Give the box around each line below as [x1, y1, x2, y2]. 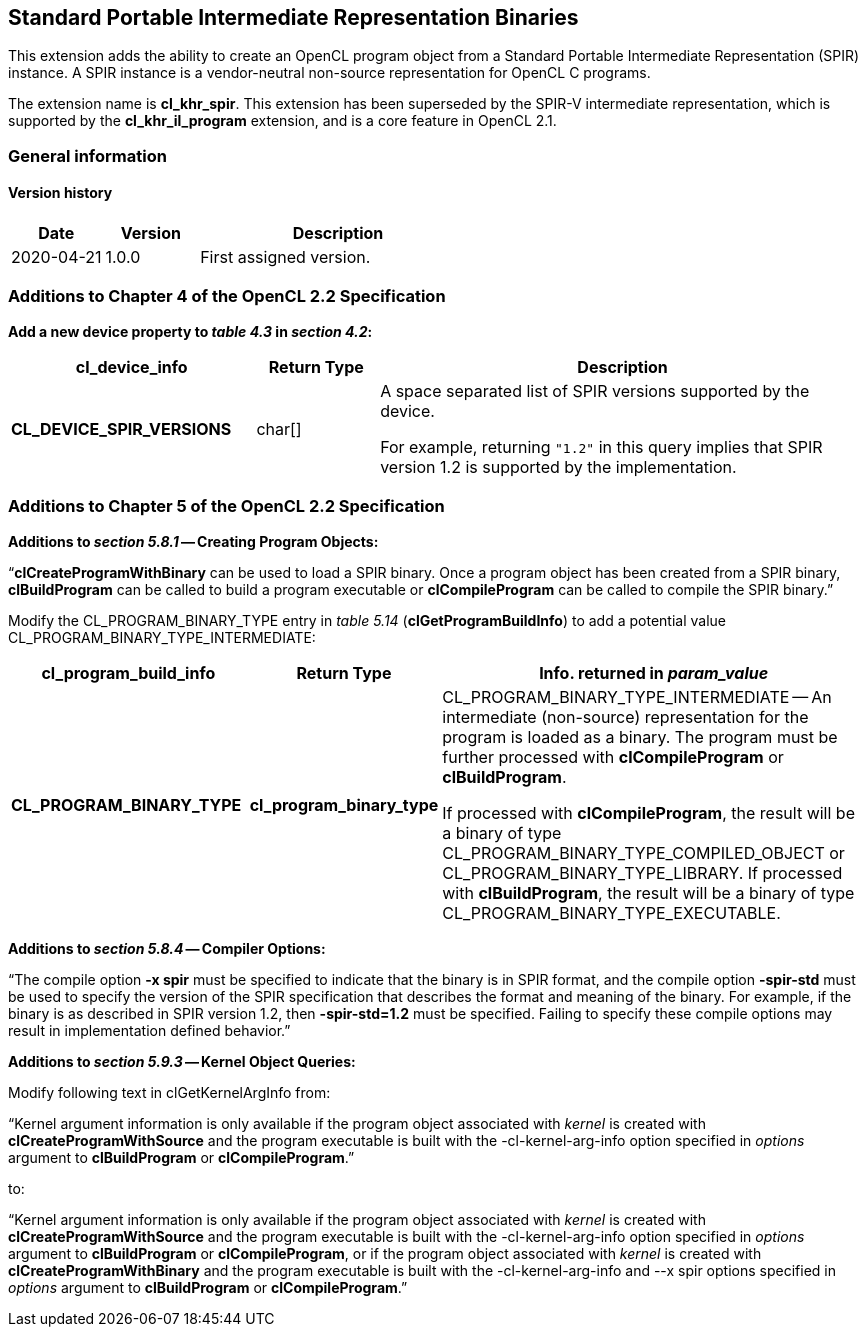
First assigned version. [200, 247, 371, 268]
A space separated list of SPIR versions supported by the [380, 380, 810, 401]
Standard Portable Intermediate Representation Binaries [8, 5, 579, 30]
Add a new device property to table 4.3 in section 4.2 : [8, 322, 373, 340]
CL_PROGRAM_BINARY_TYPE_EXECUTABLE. [442, 902, 781, 923]
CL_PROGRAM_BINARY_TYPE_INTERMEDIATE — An [442, 686, 832, 707]
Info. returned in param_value [539, 662, 769, 683]
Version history [8, 184, 113, 202]
